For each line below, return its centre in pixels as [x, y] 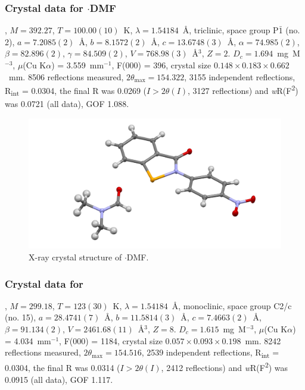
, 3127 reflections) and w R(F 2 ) [243, 89]
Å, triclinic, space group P [231, 30]
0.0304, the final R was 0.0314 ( [63, 367]
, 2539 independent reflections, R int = [210, 353]
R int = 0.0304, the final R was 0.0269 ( [76, 91]
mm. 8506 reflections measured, [66, 76]
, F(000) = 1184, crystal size [111, 340]
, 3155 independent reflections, [240, 76]
